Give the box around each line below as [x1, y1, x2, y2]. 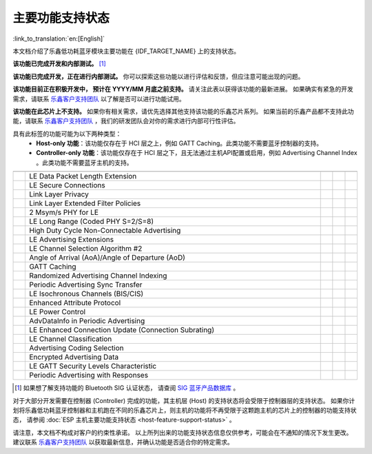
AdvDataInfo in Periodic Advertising [29, 316, 145, 326]
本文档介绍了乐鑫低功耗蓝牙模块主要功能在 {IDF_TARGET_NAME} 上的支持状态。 [12, 47, 240, 55]
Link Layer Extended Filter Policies [29, 198, 141, 208]
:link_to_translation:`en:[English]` [12, 34, 105, 43]
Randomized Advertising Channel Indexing [29, 271, 167, 280]
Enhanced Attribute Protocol [29, 298, 121, 308]
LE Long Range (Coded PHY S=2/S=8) [29, 217, 154, 227]
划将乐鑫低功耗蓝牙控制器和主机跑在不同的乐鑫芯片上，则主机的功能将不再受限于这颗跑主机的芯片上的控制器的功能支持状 [12, 406, 357, 415]
